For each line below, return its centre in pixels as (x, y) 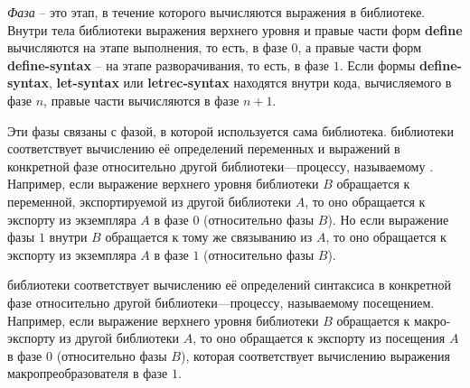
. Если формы (377, 65)
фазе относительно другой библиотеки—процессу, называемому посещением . (221, 302)
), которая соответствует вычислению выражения (315, 355)
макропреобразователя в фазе (88, 373)
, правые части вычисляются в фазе (141, 100)
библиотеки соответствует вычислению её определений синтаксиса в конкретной (229, 285)
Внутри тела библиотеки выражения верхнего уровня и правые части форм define (235, 29)
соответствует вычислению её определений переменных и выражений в (204, 148)
